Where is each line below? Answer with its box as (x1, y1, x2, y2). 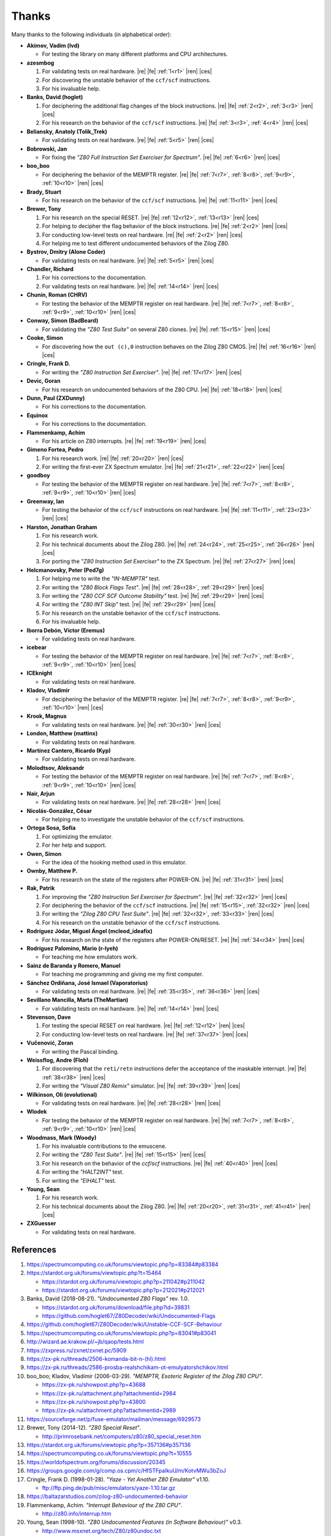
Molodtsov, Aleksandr (26, 764, 85, 771)
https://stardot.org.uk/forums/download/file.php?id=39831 (42, 1303, 190, 1311)
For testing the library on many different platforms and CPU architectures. (42, 50, 228, 58)
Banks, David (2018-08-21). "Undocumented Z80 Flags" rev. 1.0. (26, 1295, 189, 1303)
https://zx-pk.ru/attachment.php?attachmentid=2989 (42, 1407, 176, 1414)
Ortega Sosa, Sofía (26, 824, 76, 832)
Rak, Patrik (26, 885, 55, 892)
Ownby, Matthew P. (26, 867, 78, 875)
